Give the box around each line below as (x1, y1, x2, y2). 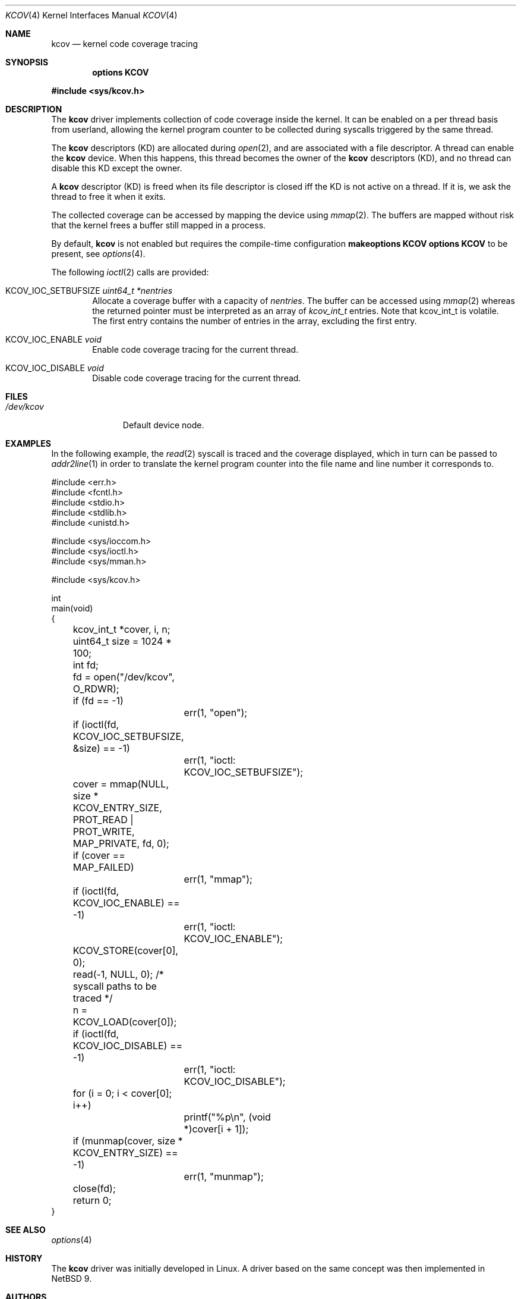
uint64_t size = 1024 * (72, 635, 172, 647)
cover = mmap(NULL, (72, 778, 169, 790)
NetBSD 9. (51, 1273, 92, 1284)
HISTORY (5, 1253, 43, 1263)
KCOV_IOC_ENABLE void (5, 334, 102, 344)
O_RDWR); (72, 683, 119, 695)
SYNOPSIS (5, 57, 49, 67)
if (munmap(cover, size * (72, 1135, 183, 1147)
